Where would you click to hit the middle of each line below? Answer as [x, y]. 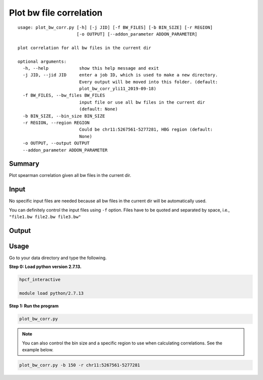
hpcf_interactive [40, 280]
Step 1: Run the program [34, 306]
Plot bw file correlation [56, 13]
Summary [24, 164]
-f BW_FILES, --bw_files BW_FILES [64, 95]
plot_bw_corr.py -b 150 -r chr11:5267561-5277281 [80, 365]
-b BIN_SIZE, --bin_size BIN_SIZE [64, 116]
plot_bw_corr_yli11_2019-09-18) [118, 89]
